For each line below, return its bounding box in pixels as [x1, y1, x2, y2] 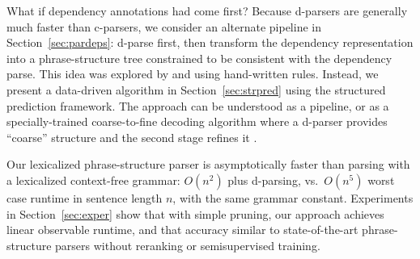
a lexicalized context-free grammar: [6, 171, 180, 188]
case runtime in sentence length [6, 189, 163, 206]
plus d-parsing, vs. [227, 171, 319, 188]
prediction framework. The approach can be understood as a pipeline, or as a [6, 97, 389, 114]
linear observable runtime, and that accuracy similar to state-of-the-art [6, 221, 358, 238]
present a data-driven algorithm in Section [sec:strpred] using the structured [6, 81, 386, 98]
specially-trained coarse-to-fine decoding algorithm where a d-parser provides [6, 113, 388, 130]
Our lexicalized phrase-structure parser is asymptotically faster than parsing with [6, 156, 410, 173]
